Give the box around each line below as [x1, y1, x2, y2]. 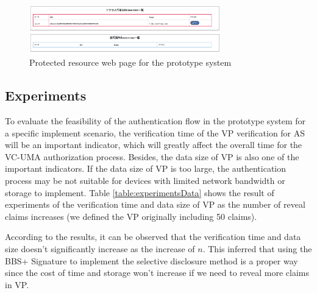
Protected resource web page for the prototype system [29, 56, 232, 69]
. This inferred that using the [202, 242, 312, 255]
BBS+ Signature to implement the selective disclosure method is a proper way [5, 254, 298, 267]
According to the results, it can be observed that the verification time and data [5, 230, 301, 243]
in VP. [5, 278, 29, 291]
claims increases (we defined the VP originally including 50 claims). [5, 210, 257, 222]
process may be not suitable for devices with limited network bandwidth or [5, 174, 285, 186]
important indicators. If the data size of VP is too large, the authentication [5, 162, 287, 175]
